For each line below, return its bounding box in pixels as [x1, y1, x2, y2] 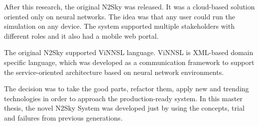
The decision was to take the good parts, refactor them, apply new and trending [4, 83, 249, 94]
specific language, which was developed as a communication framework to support [4, 57, 255, 67]
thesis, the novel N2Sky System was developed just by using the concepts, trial [4, 103, 245, 113]
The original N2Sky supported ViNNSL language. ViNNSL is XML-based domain [4, 47, 254, 58]
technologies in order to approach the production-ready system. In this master [4, 93, 243, 103]
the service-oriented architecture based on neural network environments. [4, 66, 224, 77]
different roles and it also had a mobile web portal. [4, 30, 159, 41]
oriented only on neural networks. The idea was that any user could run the [4, 11, 235, 21]
